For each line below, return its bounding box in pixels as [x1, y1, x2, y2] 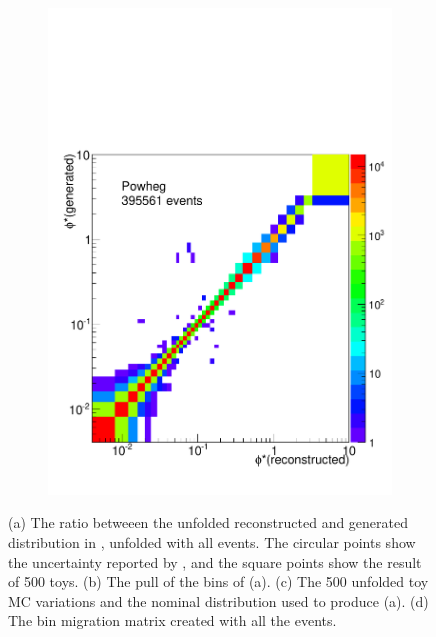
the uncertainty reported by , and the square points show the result [8, 551, 422, 572]
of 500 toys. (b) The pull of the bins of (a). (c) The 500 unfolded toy [8, 571, 429, 592]
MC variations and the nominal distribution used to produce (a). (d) [8, 590, 429, 611]
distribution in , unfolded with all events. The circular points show [8, 531, 416, 552]
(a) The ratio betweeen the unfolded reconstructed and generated [8, 512, 409, 533]
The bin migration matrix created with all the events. [8, 610, 337, 631]
